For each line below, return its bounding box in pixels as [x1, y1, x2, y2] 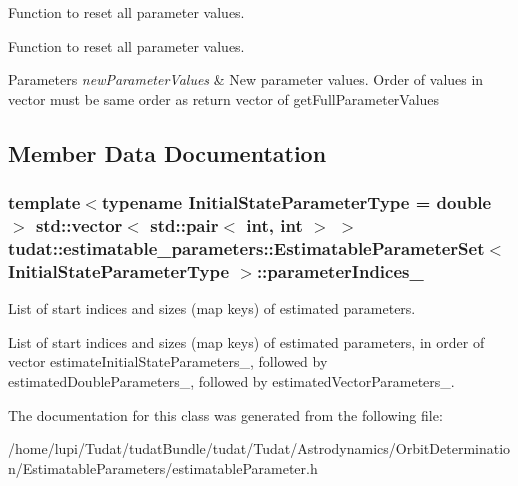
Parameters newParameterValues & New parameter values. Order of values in [8, 69, 484, 90]
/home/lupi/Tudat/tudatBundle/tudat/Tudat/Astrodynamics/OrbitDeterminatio [8, 438, 511, 459]
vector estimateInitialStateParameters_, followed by [8, 351, 328, 372]
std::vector [35, 213, 123, 237]
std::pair [150, 213, 219, 237]
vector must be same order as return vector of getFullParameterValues [8, 88, 440, 109]
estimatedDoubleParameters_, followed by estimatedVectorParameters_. [8, 370, 455, 391]
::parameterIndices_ [256, 258, 424, 283]
